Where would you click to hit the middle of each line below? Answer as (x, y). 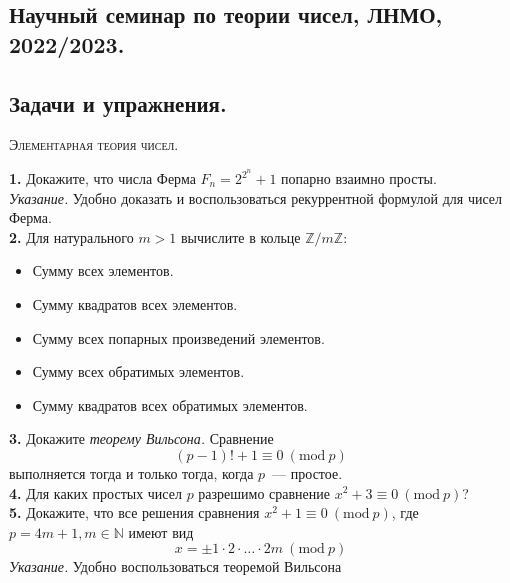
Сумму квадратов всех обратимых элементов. (170, 404)
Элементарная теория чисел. (94, 144)
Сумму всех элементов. (103, 270)
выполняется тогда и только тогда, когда (131, 472)
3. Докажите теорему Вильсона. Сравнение (141, 438)
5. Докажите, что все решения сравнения (134, 512)
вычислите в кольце (240, 236)
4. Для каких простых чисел (95, 492)
